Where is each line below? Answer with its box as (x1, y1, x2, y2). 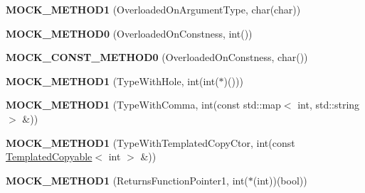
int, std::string (297, 97, 360, 112)
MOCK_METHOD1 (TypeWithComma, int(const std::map (6, 97, 281, 112)
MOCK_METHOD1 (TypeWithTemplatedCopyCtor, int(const (6, 135, 295, 150)
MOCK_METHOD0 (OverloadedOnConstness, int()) (6, 26, 253, 40)
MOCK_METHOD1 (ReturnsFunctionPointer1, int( (6, 172, 248, 187)
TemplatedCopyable (6, 149, 92, 164)
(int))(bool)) (253, 172, 307, 187)
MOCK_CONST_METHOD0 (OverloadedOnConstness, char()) (6, 50, 308, 65)
